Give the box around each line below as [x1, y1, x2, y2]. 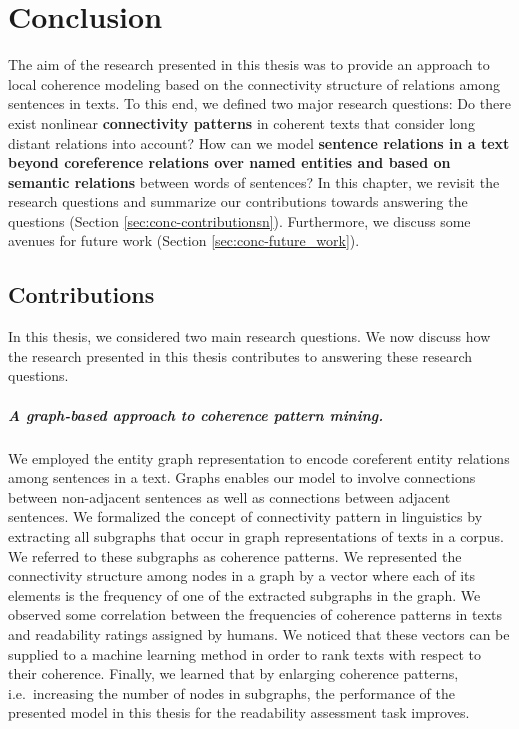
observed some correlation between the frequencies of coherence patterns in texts [8, 604, 503, 625]
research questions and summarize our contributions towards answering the [8, 191, 468, 212]
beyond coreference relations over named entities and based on [8, 152, 451, 173]
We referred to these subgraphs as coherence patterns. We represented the [8, 545, 462, 566]
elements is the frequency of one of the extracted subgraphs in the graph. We [8, 584, 481, 605]
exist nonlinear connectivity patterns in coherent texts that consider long [8, 112, 475, 133]
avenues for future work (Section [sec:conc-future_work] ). [8, 230, 360, 251]
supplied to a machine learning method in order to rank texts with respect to [8, 643, 481, 664]
